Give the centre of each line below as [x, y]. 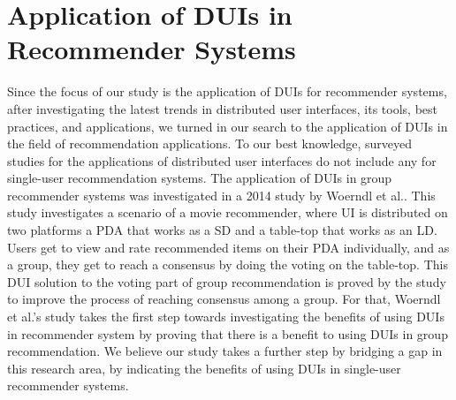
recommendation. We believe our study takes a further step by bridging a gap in [225, 351]
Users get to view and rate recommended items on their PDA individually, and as [228, 247]
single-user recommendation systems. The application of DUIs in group [200, 178]
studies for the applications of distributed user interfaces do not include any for [222, 160]
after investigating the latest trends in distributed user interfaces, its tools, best [223, 108]
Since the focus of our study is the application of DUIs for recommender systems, [227, 91]
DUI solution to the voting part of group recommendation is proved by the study [227, 281]
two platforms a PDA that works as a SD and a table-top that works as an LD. [222, 230]
